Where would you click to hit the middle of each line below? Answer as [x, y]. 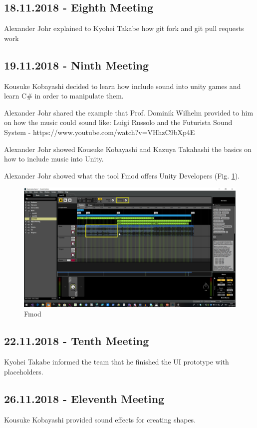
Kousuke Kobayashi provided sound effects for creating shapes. [100, 419]
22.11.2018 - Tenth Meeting [77, 341]
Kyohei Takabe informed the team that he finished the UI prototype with [117, 362]
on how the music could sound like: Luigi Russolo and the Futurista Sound [118, 122]
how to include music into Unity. [54, 159]
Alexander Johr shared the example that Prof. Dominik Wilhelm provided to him [129, 112]
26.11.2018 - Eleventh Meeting [84, 398]
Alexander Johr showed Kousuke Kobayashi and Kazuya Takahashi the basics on [128, 149]
